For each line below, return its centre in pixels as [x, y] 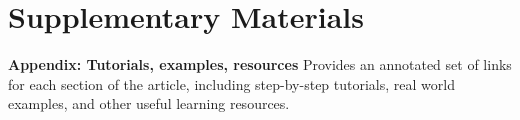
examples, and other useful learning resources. [149, 103]
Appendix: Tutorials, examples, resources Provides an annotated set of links [260, 64]
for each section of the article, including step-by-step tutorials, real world [231, 83]
